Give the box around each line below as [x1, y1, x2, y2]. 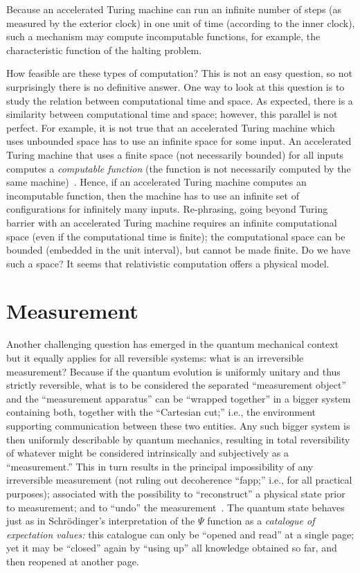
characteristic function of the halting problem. [6, 42, 202, 57]
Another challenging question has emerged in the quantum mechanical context [6, 337, 339, 351]
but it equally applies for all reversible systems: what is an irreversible [6, 351, 304, 364]
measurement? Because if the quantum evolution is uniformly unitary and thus [6, 364, 341, 378]
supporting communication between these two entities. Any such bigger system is [6, 418, 350, 432]
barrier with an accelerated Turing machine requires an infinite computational [6, 215, 337, 229]
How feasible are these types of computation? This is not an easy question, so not [6, 66, 352, 80]
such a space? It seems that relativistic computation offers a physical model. [6, 256, 330, 270]
